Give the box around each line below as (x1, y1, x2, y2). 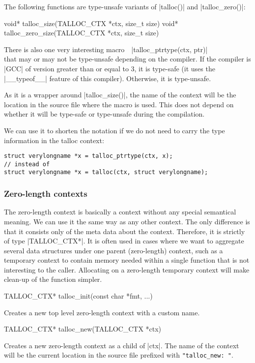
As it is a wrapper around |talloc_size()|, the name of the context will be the (4, 90, 236, 100)
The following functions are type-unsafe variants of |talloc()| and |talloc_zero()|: (4, 1, 246, 11)
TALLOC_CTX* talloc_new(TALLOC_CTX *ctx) (4, 324, 162, 334)
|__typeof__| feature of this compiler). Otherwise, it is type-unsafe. (4, 73, 211, 83)
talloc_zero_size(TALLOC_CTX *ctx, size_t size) (4, 28, 159, 38)
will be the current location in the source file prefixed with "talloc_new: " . (4, 350, 233, 360)
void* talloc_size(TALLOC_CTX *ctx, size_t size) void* (4, 18, 178, 28)
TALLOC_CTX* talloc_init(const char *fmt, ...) (4, 291, 153, 301)
